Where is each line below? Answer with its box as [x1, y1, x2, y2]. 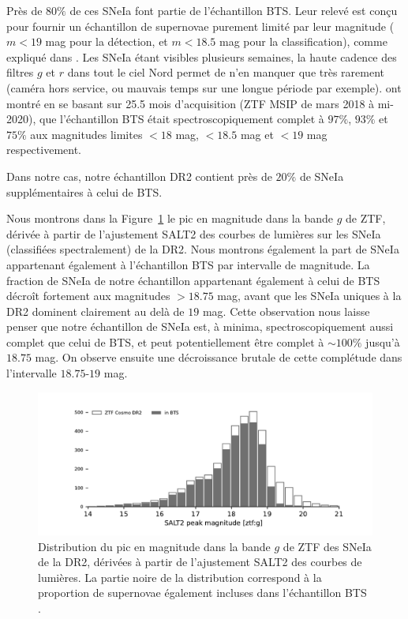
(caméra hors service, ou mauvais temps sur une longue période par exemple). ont [6, 79, 402, 96]
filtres [6, 64, 34, 81]
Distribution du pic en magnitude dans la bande [38, 538, 271, 554]
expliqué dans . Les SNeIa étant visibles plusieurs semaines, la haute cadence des [6, 48, 397, 65]
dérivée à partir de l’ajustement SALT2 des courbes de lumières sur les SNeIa [6, 225, 381, 242]
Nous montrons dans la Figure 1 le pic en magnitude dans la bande [6, 210, 333, 227]
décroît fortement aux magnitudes [6, 287, 170, 304]
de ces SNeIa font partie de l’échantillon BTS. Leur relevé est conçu [69, 2, 398, 18]
